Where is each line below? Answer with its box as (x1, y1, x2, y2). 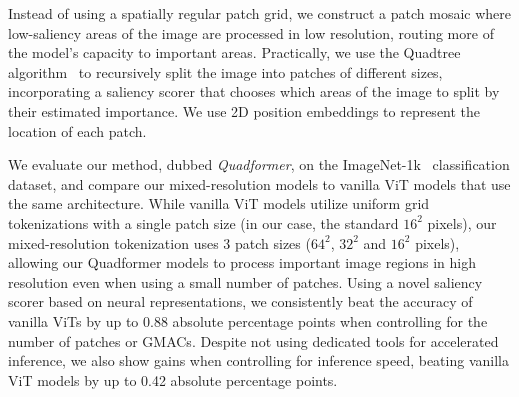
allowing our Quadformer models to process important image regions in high (8, 252, 477, 273)
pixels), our (427, 212, 497, 233)
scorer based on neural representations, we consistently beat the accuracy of (8, 291, 473, 312)
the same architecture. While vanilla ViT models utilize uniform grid (8, 193, 430, 214)
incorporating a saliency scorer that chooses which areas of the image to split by (8, 81, 500, 102)
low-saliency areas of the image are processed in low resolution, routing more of (8, 22, 494, 43)
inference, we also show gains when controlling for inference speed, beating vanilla (8, 350, 509, 371)
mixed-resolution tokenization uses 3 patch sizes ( (8, 232, 311, 253)
